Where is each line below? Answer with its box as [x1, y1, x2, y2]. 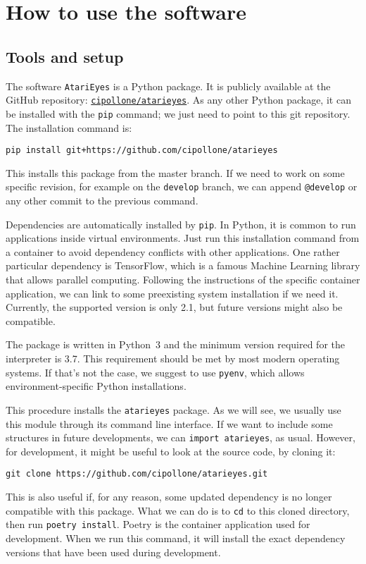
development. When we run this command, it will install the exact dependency [6, 530, 346, 545]
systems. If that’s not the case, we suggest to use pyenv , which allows [6, 364, 305, 379]
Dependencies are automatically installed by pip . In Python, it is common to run [6, 216, 356, 231]
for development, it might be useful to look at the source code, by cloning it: [6, 443, 336, 458]
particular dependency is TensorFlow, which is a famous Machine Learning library [6, 258, 360, 273]
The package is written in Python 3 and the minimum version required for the [6, 337, 346, 352]
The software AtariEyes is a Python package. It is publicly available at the [6, 78, 331, 93]
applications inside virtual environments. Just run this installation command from [6, 231, 360, 245]
